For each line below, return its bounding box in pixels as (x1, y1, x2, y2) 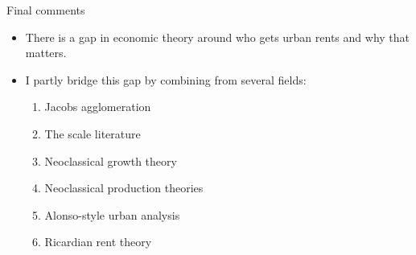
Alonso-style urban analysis (44, 206, 180, 223)
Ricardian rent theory (44, 233, 152, 250)
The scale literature (44, 125, 141, 142)
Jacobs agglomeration (44, 98, 151, 115)
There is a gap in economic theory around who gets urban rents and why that (25, 28, 410, 45)
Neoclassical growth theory (44, 152, 177, 169)
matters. (25, 44, 67, 61)
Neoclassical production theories (44, 179, 204, 196)
